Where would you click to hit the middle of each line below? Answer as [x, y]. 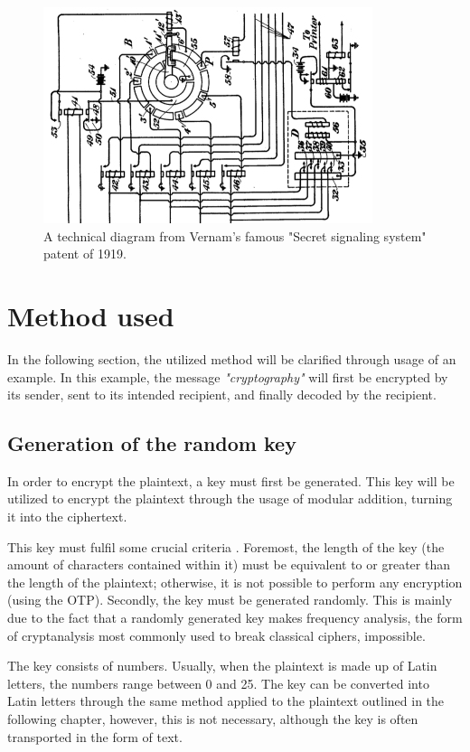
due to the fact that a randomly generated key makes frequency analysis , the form [235, 618]
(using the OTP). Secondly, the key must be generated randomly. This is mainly [230, 600]
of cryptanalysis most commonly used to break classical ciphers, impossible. [216, 635]
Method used [91, 315]
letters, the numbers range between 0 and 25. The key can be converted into [218, 683]
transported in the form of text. [95, 736]
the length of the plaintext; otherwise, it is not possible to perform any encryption [235, 582]
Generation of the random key [152, 443]
